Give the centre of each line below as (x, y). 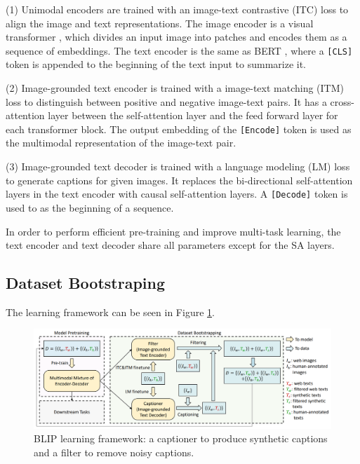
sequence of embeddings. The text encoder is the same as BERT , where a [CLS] (179, 50)
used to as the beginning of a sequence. (90, 207)
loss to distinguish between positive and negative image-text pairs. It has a (166, 101)
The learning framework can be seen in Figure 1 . (110, 312)
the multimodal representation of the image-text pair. (121, 143)
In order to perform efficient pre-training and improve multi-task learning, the (173, 231)
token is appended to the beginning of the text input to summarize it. (156, 64)
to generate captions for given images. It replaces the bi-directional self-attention (179, 180)
